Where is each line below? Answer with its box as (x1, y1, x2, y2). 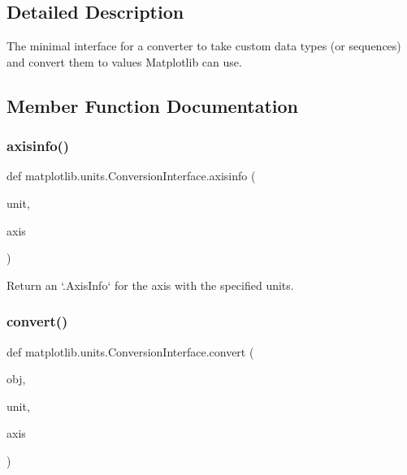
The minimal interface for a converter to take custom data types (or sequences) (6, 37, 401, 54)
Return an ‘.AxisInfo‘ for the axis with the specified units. (6, 276, 294, 293)
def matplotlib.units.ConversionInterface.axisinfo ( (6, 167, 256, 184)
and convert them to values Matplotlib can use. (6, 53, 242, 70)
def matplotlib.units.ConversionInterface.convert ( (6, 343, 254, 360)
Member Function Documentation (6, 93, 299, 118)
